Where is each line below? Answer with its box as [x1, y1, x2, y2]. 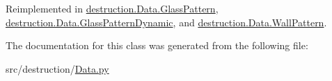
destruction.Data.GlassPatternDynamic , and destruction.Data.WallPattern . [6, 15, 327, 29]
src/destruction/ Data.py [6, 61, 109, 75]
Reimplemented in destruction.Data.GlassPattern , [6, 1, 219, 15]
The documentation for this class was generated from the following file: [6, 38, 308, 53]
